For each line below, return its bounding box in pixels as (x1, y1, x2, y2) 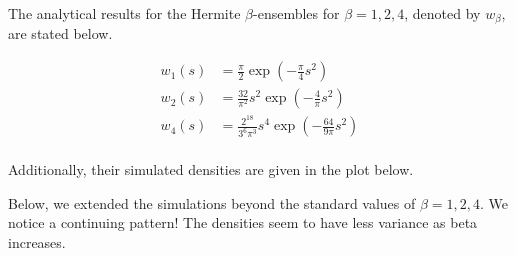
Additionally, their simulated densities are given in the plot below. (8, 159, 414, 180)
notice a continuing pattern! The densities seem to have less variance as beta (8, 212, 478, 233)
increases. (8, 232, 66, 253)
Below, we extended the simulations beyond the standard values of (8, 192, 416, 213)
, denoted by (404, 3, 481, 23)
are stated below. (8, 23, 113, 44)
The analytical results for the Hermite (8, 3, 241, 23)
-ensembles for (253, 3, 340, 23)
